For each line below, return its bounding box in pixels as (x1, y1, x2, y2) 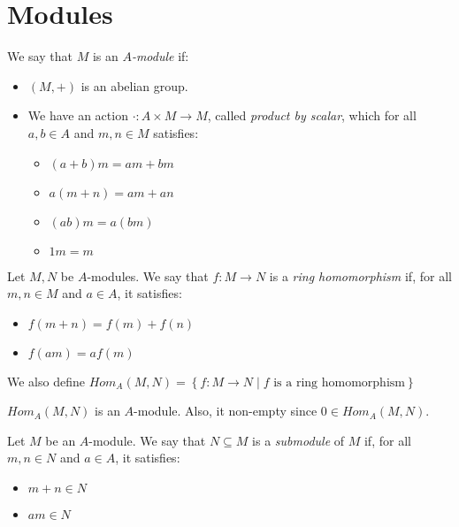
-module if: (131, 47, 189, 65)
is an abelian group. (80, 76, 188, 95)
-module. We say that (88, 431, 206, 449)
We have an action (27, 106, 128, 125)
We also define (7, 371, 85, 390)
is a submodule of (252, 431, 345, 449)
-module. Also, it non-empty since (134, 401, 317, 420)
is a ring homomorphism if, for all (269, 266, 452, 285)
